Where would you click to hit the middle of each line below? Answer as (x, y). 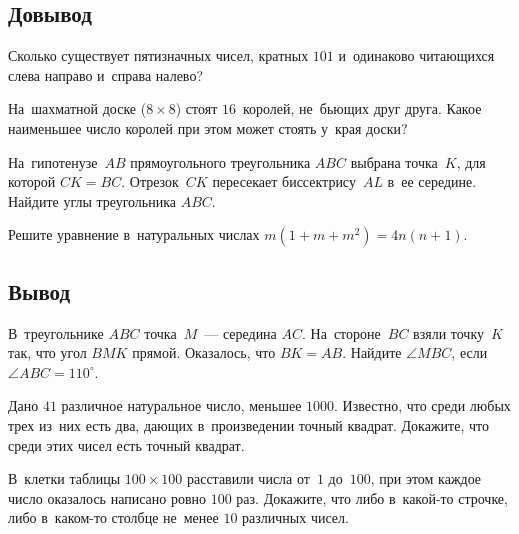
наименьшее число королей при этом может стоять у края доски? (208, 127)
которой (32, 181)
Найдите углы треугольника (92, 200)
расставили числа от (248, 478)
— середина (240, 332)
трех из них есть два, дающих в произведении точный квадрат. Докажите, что (248, 424)
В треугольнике (56, 332)
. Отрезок (150, 181)
